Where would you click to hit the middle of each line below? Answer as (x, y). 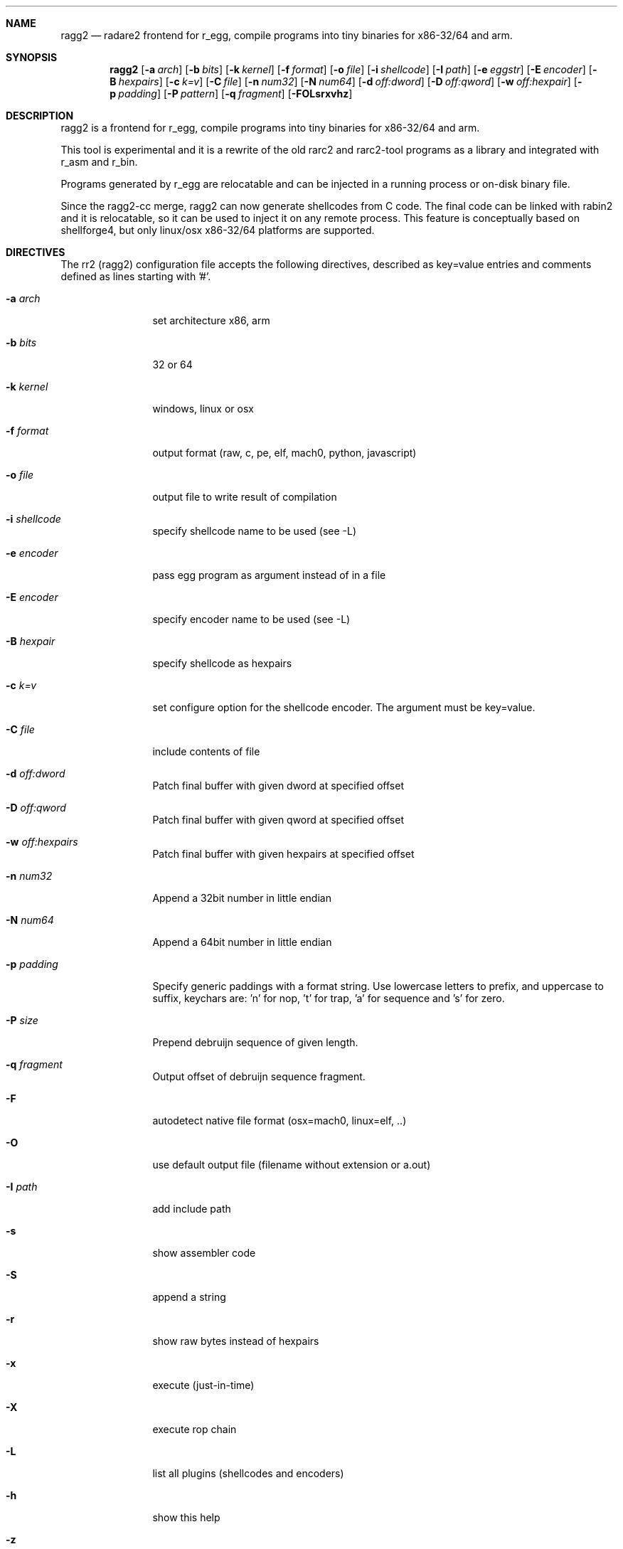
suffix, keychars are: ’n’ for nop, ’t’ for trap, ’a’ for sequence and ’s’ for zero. (329, 998)
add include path (192, 1209)
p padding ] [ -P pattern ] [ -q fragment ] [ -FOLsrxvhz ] (231, 94)
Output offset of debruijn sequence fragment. (259, 1076)
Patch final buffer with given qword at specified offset (278, 820)
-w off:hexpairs (42, 842)
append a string (189, 1297)
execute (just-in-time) (203, 1385)
